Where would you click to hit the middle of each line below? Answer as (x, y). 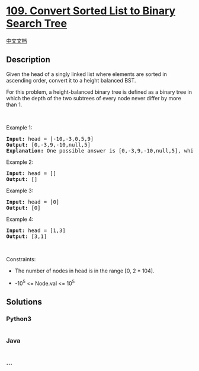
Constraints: (21, 259)
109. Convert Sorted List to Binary (91, 11)
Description (28, 60)
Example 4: (20, 219)
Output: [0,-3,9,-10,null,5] (48, 145)
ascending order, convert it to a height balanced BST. (71, 80)
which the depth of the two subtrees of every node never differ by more (94, 98)
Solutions (24, 302)
